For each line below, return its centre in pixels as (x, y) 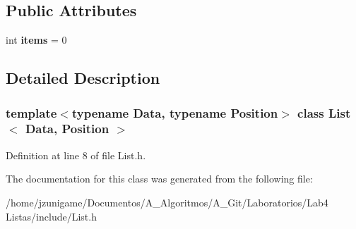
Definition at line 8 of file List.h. (76, 155)
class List (324, 112)
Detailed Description (83, 78)
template (31, 112)
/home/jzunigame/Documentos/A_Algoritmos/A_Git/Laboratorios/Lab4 (167, 202)
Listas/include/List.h (51, 216)
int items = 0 (36, 40)
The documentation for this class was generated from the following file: (159, 179)
